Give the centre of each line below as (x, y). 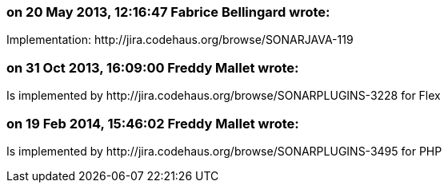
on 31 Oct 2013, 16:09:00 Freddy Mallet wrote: (153, 67)
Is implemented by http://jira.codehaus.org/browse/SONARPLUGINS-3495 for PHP (224, 151)
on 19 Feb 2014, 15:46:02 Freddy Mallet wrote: (153, 123)
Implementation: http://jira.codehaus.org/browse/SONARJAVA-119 (180, 40)
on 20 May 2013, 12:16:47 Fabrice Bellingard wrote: (168, 12)
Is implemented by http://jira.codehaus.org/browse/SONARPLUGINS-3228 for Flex (224, 96)
